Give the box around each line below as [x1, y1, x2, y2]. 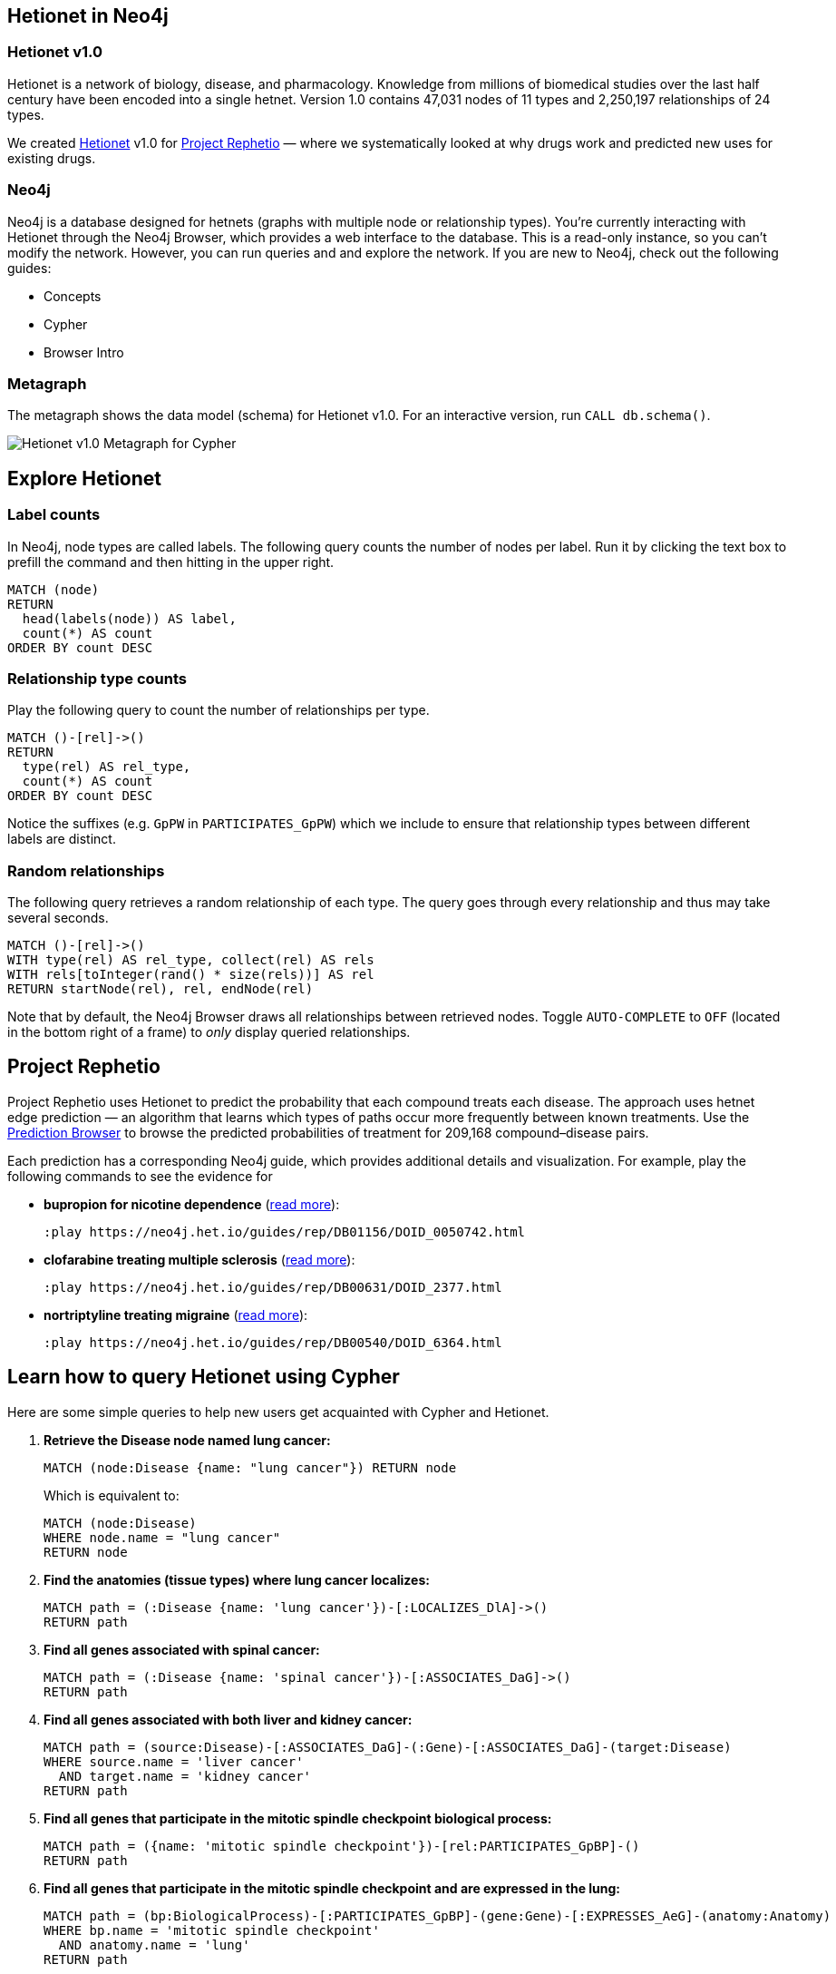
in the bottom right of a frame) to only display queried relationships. [7, 1024, 411, 1041]
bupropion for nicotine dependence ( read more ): [44, 1196, 340, 1212]
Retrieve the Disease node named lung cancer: [44, 1432, 331, 1448]
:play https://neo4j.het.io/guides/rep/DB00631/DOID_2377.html [44, 1279, 502, 1295]
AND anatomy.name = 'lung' [58, 1937, 250, 1952]
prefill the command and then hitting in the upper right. [7, 553, 335, 570]
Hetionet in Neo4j [7, 5, 169, 27]
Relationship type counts [7, 669, 188, 688]
